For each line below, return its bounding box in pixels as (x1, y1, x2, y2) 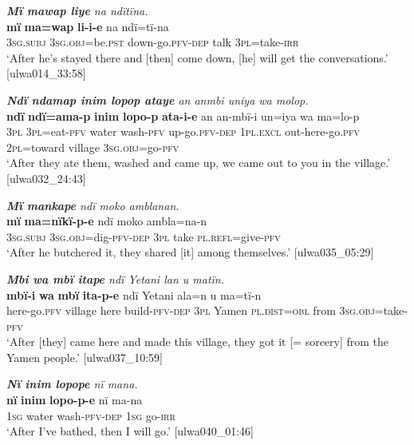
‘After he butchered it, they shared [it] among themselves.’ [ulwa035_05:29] (6, 244, 374, 260)
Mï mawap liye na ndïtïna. (6, 2, 148, 18)
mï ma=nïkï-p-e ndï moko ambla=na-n (6, 213, 207, 229)
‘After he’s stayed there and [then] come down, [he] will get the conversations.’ (6, 49, 388, 66)
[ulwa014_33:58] (6, 65, 86, 81)
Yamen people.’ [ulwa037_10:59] (6, 348, 164, 365)
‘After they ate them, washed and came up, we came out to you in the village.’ (6, 154, 391, 171)
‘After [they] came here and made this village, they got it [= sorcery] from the (6, 333, 389, 350)
